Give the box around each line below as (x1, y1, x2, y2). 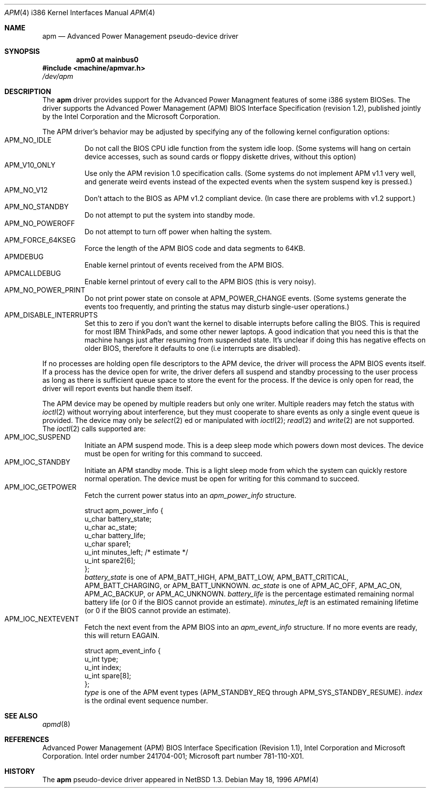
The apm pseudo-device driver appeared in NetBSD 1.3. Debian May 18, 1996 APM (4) (42, 775, 319, 784)
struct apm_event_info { (84, 646, 161, 655)
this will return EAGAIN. (84, 631, 160, 640)
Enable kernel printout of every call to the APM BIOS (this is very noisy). (84, 277, 316, 286)
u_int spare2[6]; (84, 556, 136, 565)
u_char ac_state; (84, 523, 137, 531)
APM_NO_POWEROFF (4, 219, 75, 227)
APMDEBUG (4, 252, 44, 261)
